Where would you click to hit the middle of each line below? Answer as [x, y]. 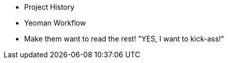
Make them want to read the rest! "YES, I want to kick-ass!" [124, 39]
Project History [49, 7]
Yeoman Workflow [55, 23]
